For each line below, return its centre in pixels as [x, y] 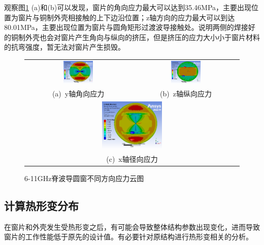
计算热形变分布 [41, 205]
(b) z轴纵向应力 [186, 93]
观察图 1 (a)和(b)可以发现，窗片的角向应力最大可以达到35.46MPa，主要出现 [128, 7]
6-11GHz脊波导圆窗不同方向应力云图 [84, 178]
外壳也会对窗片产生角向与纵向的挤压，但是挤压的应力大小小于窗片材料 [142, 37]
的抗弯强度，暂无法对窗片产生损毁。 [64, 47]
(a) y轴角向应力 [78, 93]
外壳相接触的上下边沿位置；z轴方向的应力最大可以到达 [144, 17]
